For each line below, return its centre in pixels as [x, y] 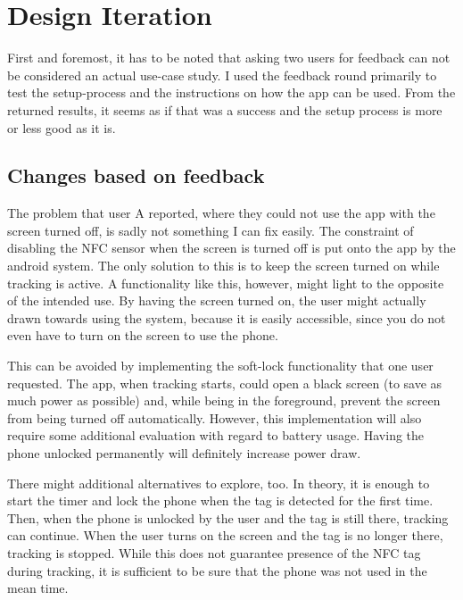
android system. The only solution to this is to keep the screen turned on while [223, 266]
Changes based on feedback [136, 175]
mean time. [38, 588]
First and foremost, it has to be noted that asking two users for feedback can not [229, 58]
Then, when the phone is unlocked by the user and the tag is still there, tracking [228, 517]
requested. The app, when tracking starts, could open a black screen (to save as [225, 383]
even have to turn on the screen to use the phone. [143, 335]
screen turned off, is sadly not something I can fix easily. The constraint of [211, 230]
